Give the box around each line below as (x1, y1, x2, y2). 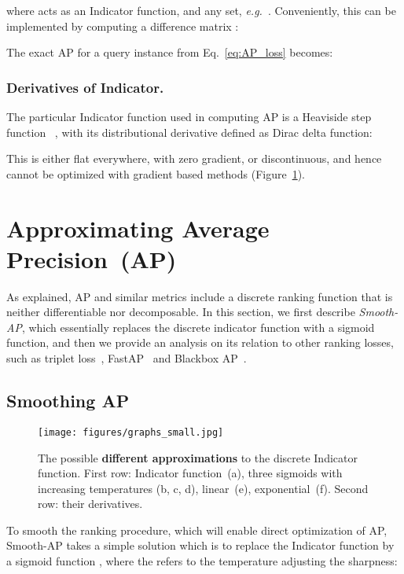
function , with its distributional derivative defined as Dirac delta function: (6, 123, 373, 140)
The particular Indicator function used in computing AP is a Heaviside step (6, 109, 372, 124)
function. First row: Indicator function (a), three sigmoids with (38, 465, 343, 481)
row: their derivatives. (38, 495, 143, 512)
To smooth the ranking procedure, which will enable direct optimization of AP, (6, 521, 387, 538)
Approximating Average (6, 212, 270, 244)
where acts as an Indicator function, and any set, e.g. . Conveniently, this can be (6, 2, 396, 18)
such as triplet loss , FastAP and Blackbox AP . (6, 350, 247, 366)
